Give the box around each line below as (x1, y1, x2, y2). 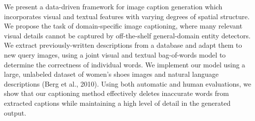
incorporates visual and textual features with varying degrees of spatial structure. (4, 11, 250, 21)
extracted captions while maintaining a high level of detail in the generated (4, 97, 231, 108)
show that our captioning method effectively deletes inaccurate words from (4, 88, 229, 98)
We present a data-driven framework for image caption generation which (4, 1, 223, 11)
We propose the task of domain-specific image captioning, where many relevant (4, 21, 243, 31)
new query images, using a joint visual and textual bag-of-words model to (4, 49, 226, 60)
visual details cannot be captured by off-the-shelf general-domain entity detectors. (4, 30, 251, 40)
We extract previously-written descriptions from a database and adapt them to (4, 40, 242, 50)
